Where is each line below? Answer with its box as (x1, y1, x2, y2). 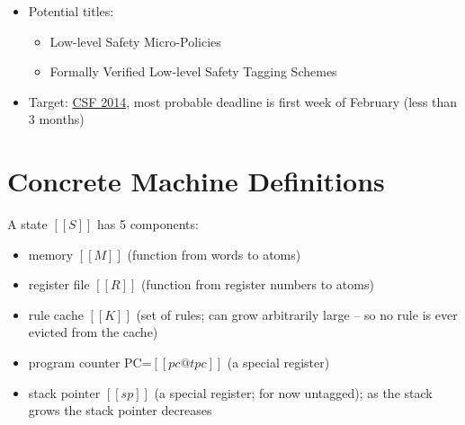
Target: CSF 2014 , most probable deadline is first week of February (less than (28, 92, 458, 111)
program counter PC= (28, 353, 152, 372)
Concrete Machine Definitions (7, 163, 385, 199)
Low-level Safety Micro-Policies (49, 31, 221, 50)
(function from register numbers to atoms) (140, 275, 374, 294)
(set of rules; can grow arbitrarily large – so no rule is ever (136, 305, 458, 323)
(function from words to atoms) (127, 244, 301, 263)
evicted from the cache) (28, 323, 158, 341)
